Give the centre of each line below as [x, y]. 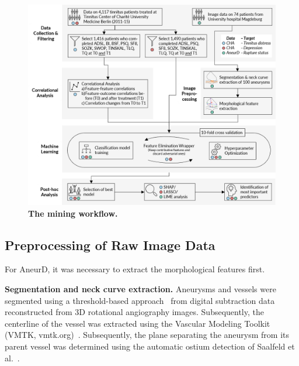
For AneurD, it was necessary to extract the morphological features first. [135, 269]
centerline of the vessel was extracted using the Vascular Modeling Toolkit [138, 323]
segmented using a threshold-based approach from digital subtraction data [140, 300]
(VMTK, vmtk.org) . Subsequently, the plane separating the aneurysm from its [147, 335]
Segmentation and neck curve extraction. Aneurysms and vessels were [140, 289]
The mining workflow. [73, 213]
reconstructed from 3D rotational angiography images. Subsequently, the [134, 312]
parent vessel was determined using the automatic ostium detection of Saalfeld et [150, 346]
